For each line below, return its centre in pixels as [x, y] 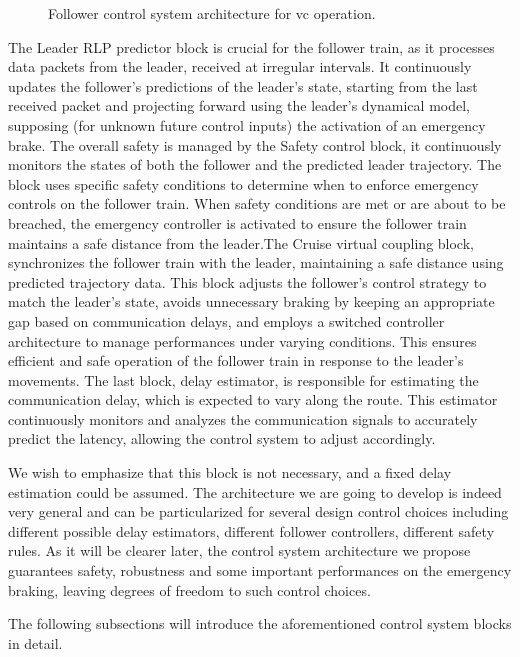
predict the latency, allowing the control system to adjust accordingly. [222, 438]
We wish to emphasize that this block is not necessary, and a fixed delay [230, 472]
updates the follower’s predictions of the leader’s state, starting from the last [243, 85]
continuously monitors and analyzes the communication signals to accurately [243, 418]
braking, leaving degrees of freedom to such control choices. [189, 589]
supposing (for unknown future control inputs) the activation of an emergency [247, 124]
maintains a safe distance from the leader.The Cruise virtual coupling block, [241, 242]
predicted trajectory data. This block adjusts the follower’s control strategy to [247, 281]
